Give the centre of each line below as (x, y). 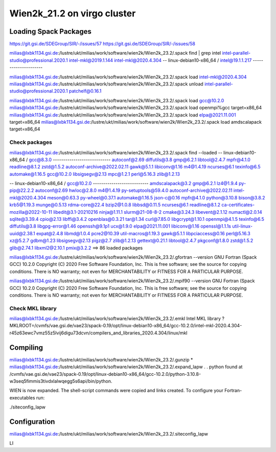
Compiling (26, 347)
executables (22, 398)
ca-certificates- (238, 205)
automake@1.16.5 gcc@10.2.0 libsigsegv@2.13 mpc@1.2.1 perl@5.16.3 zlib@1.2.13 (95, 174)
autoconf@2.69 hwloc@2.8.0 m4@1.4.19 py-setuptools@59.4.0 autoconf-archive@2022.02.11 (134, 190)
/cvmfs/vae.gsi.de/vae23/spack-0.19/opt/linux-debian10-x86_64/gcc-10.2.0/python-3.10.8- (105, 374)
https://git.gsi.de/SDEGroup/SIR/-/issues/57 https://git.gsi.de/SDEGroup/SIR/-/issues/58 (102, 44)
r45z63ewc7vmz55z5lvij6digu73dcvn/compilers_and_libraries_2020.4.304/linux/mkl (98, 333)
